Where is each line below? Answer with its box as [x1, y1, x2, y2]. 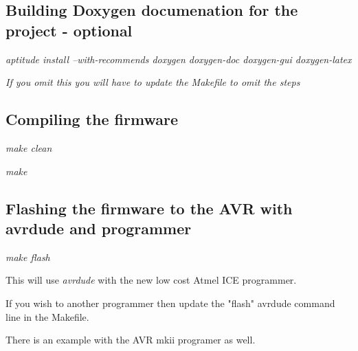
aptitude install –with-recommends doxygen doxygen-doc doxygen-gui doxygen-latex [5, 52, 352, 66]
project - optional [5, 19, 133, 41]
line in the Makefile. [5, 309, 89, 324]
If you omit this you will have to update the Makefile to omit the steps [5, 75, 300, 89]
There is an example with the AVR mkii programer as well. [5, 332, 256, 347]
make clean [5, 140, 52, 155]
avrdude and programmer [5, 217, 192, 238]
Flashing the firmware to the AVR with [5, 197, 293, 218]
